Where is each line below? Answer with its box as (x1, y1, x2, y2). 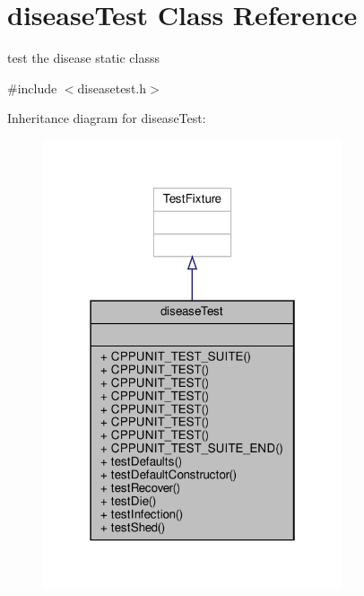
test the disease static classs (7, 48, 160, 67)
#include (7, 78, 57, 97)
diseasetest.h (77, 78, 147, 97)
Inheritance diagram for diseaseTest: (7, 109, 206, 127)
